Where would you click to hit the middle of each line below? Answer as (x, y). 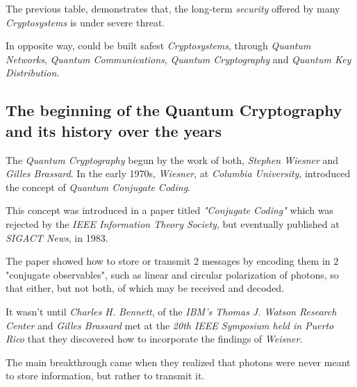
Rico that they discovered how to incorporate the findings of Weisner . (154, 339)
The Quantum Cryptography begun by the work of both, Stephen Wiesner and (172, 159)
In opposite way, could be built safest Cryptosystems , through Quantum (158, 46)
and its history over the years (114, 130)
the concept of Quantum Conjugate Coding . (98, 187)
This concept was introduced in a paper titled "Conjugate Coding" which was (169, 210)
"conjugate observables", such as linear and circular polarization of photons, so (172, 274)
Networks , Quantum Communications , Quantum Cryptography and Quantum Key (178, 59)
